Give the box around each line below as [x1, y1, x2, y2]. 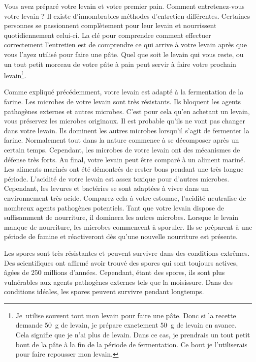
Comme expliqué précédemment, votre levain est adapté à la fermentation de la [4, 87, 244, 97]
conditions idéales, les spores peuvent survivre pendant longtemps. [4, 286, 204, 297]
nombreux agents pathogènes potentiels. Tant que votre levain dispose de [4, 202, 224, 212]
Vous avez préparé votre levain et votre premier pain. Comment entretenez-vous [4, 1, 245, 11]
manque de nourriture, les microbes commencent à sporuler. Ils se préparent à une [4, 221, 252, 232]
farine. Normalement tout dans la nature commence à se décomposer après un [4, 135, 239, 145]
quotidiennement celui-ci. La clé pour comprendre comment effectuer [4, 30, 211, 40]
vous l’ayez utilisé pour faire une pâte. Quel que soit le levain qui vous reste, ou [4, 49, 244, 59]
